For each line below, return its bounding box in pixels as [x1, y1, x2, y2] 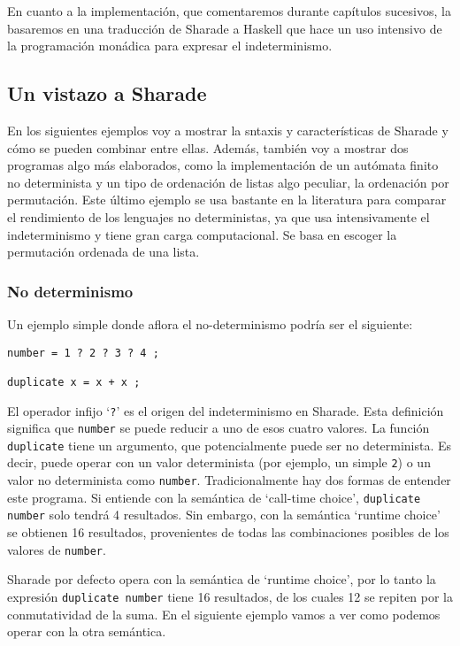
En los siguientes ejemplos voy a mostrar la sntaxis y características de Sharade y [7, 120, 448, 139]
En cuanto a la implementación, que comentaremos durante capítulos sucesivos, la [7, 2, 451, 19]
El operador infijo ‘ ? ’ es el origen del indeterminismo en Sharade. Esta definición [7, 401, 444, 419]
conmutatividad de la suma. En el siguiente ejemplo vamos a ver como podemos [7, 604, 441, 623]
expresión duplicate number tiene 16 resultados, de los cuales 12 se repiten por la [7, 587, 454, 605]
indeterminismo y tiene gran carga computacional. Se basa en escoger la [7, 225, 397, 243]
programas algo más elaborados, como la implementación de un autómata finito [7, 156, 439, 174]
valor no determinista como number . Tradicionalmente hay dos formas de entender [7, 471, 451, 489]
